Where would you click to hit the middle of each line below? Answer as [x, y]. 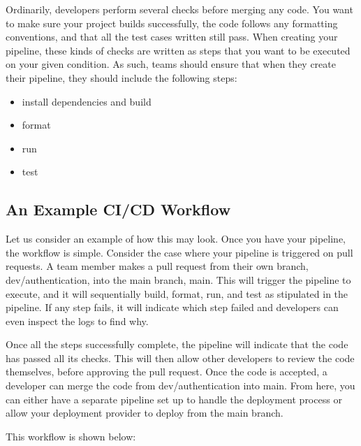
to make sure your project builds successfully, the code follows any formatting [172, 23]
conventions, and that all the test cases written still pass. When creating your [172, 37]
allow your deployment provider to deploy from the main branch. [145, 413]
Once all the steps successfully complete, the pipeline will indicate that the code [177, 344]
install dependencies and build [87, 101]
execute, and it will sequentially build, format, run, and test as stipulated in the [177, 293]
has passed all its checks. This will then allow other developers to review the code [180, 358]
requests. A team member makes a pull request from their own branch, [157, 266]
